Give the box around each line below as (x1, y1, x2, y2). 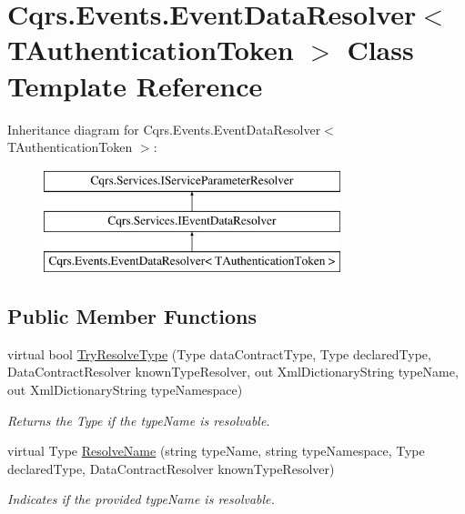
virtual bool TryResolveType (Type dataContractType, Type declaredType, (7, 344, 431, 363)
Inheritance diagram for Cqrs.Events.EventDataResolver (7, 119, 321, 138)
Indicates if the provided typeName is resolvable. (7, 489, 275, 509)
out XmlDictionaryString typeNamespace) (7, 380, 243, 399)
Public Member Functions (7, 302, 257, 330)
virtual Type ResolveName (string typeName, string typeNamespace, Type (7, 441, 425, 460)
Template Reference (7, 66, 263, 104)
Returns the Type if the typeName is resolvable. (7, 410, 270, 429)
